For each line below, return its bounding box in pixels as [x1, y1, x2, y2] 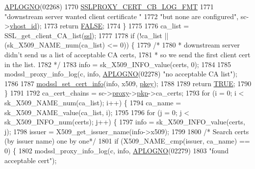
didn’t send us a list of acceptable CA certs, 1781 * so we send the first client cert [4, 49, 251, 59]
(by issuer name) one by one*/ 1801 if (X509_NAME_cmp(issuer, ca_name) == [4, 136, 250, 146]
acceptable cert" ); [4, 155, 57, 165]
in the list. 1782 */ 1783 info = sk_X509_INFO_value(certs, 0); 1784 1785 [4, 59, 231, 69]
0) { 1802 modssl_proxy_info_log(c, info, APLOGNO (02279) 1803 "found [4, 145, 229, 155]
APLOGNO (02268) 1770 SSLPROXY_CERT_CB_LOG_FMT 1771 [4, 1, 214, 11]
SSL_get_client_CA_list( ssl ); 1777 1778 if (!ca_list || [4, 30, 169, 40]
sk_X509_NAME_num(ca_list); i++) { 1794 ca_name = [4, 97, 181, 107]
